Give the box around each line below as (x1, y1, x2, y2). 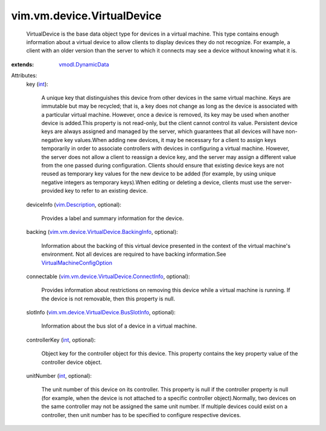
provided (41, 187, 64, 195)
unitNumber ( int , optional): (26, 372, 92, 380)
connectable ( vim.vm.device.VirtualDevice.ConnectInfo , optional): (26, 273, 190, 280)
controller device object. (41, 358, 102, 366)
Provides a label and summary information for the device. (41, 215, 184, 222)
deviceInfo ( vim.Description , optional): (26, 201, 122, 208)
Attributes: (11, 72, 37, 79)
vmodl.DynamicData (59, 60, 109, 68)
